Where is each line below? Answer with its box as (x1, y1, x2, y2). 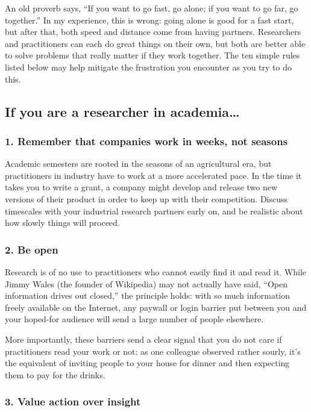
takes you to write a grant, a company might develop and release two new (5, 181, 278, 193)
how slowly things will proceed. (5, 216, 120, 229)
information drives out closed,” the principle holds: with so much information (5, 289, 291, 302)
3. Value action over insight (5, 394, 141, 409)
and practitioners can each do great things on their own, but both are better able (5, 37, 306, 49)
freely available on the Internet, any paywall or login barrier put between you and (5, 301, 307, 313)
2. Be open (5, 242, 58, 257)
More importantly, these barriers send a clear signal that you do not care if (5, 332, 282, 345)
